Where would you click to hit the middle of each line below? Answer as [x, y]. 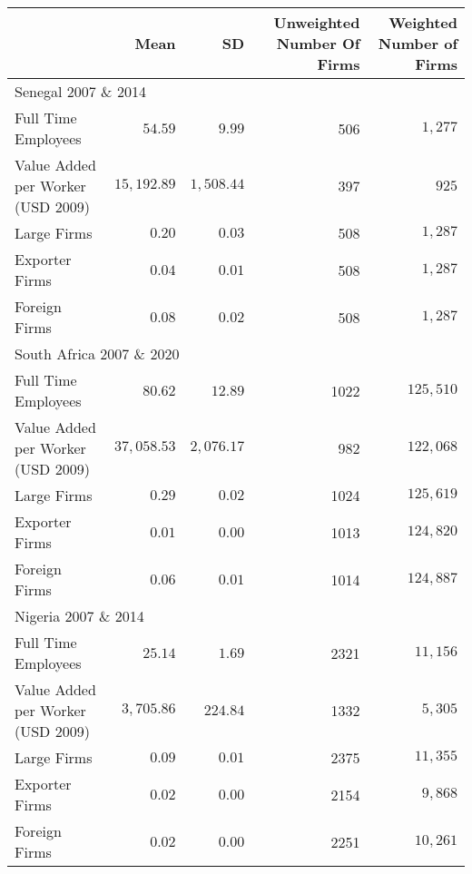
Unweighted [317, 22]
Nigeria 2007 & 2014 [79, 616]
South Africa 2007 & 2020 [97, 354]
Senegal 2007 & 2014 [80, 91]
